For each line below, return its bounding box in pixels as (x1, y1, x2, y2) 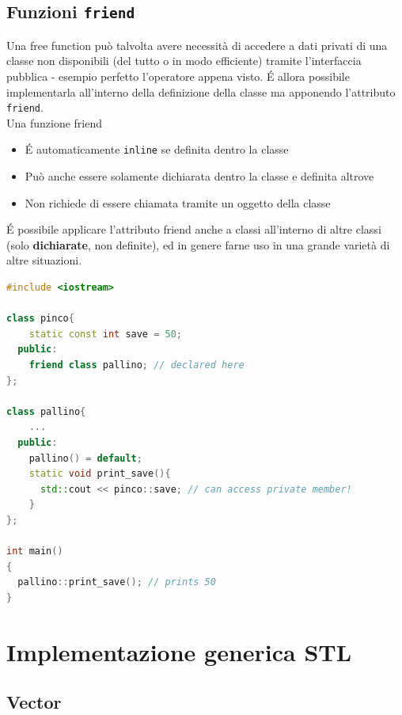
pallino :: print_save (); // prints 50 (17, 576, 216, 588)
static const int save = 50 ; (28, 328, 183, 340)
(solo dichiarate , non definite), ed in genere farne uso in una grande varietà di (6, 236, 390, 253)
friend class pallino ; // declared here (28, 359, 245, 371)
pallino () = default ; (28, 452, 142, 464)
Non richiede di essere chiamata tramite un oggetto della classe (25, 194, 331, 211)
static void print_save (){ (28, 468, 171, 480)
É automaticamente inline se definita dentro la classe (25, 141, 289, 158)
